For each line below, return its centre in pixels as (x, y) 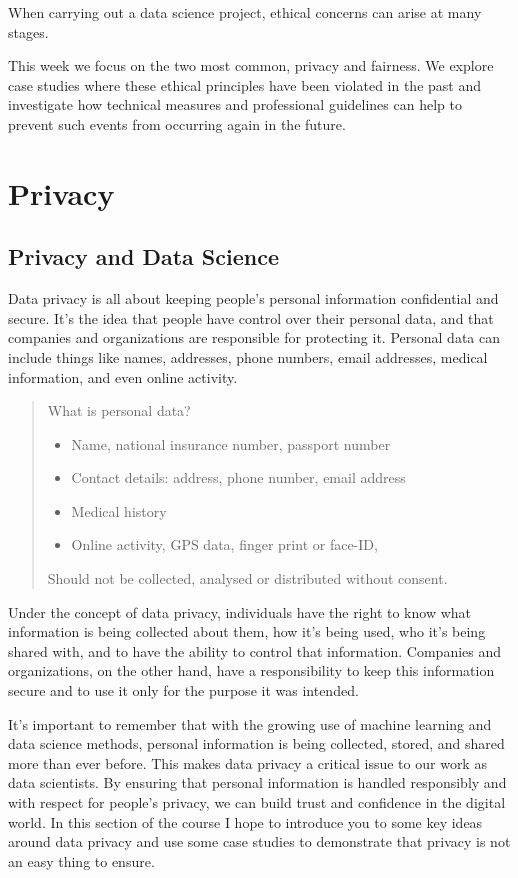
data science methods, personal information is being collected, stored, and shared (256, 743)
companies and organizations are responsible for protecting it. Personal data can (254, 337)
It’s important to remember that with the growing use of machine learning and (250, 723)
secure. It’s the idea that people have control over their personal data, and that (251, 317)
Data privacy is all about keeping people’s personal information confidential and (253, 298)
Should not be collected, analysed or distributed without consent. (247, 578)
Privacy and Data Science (144, 256)
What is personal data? (119, 410)
